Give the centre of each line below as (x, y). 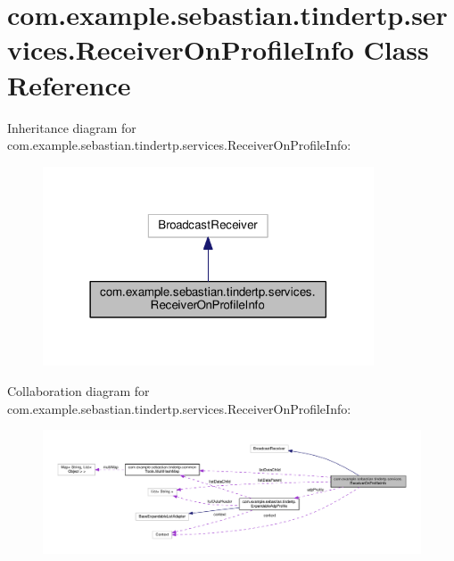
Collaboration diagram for (78, 390)
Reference (69, 84)
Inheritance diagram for (72, 127)
